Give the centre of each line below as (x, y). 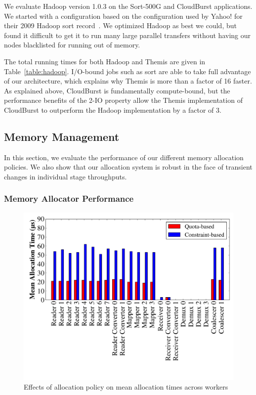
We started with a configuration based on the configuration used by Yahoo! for (123, 16)
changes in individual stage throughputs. (65, 176)
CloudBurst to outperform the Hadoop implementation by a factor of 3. (113, 110)
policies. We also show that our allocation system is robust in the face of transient (128, 167)
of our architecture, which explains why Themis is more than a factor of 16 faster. (128, 81)
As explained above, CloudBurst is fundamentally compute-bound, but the (117, 90)
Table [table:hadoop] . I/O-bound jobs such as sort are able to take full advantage (128, 71)
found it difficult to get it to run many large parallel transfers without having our (127, 35)
